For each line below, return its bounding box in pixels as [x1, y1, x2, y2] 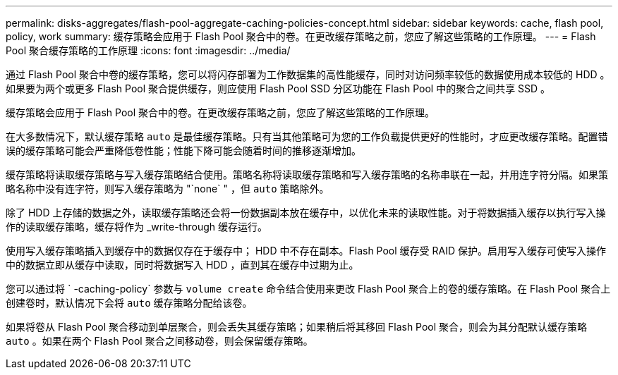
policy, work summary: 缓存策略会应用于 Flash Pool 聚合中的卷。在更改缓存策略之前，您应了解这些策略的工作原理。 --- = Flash [6, 30, 596, 42]
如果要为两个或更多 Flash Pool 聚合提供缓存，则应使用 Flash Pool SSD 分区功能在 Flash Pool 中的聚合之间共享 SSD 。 [6, 82, 551, 94]
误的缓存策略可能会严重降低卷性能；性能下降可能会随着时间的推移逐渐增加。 [6, 145, 361, 156]
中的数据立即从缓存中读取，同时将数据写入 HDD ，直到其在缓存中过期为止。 [6, 259, 359, 271]
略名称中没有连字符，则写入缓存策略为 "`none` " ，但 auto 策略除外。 [6, 183, 329, 195]
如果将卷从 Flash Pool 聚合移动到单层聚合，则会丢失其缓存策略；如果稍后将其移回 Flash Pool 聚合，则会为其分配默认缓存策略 [6, 321, 588, 333]
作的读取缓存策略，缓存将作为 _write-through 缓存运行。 [6, 221, 267, 233]
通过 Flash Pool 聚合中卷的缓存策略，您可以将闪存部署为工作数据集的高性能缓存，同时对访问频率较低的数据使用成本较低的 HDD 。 [6, 68, 610, 80]
